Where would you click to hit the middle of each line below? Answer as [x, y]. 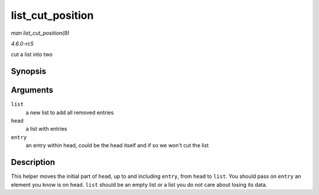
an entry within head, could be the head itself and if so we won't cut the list [117, 146]
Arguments [32, 90]
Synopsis [29, 72]
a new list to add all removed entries [70, 113]
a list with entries [46, 129]
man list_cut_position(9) [40, 33]
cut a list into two [32, 54]
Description [33, 162]
